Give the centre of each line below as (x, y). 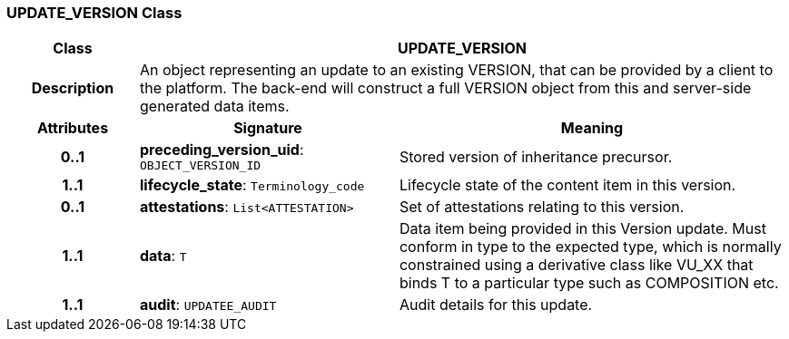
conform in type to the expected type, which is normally (590, 247)
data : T (163, 256)
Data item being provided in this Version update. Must (582, 229)
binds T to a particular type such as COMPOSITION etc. (589, 283)
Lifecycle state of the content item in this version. (567, 185)
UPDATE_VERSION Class (94, 13)
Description (73, 88)
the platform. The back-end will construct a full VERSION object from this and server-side (445, 88)
